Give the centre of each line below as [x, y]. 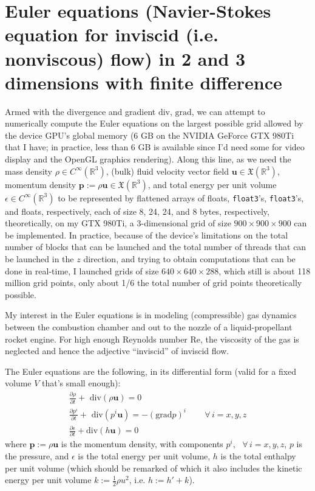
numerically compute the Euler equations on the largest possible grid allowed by [154, 123]
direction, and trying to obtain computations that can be [189, 259]
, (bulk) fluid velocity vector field [167, 171]
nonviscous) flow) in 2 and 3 [125, 58]
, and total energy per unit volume [212, 184]
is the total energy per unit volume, [144, 455]
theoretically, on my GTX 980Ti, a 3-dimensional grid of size [118, 223]
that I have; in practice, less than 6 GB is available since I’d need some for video [155, 147]
